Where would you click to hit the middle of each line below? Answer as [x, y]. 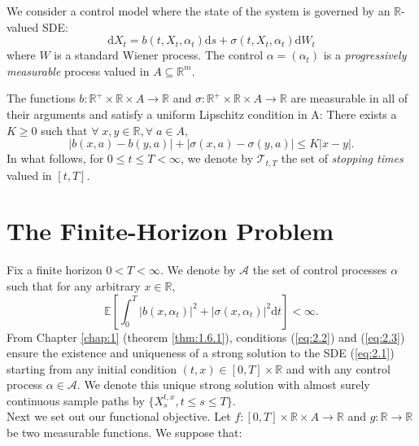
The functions [41, 98]
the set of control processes [320, 270]
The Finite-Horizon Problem [170, 231]
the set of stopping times [342, 158]
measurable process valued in [78, 70]
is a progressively [365, 55]
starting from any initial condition [92, 368]
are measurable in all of [349, 98]
